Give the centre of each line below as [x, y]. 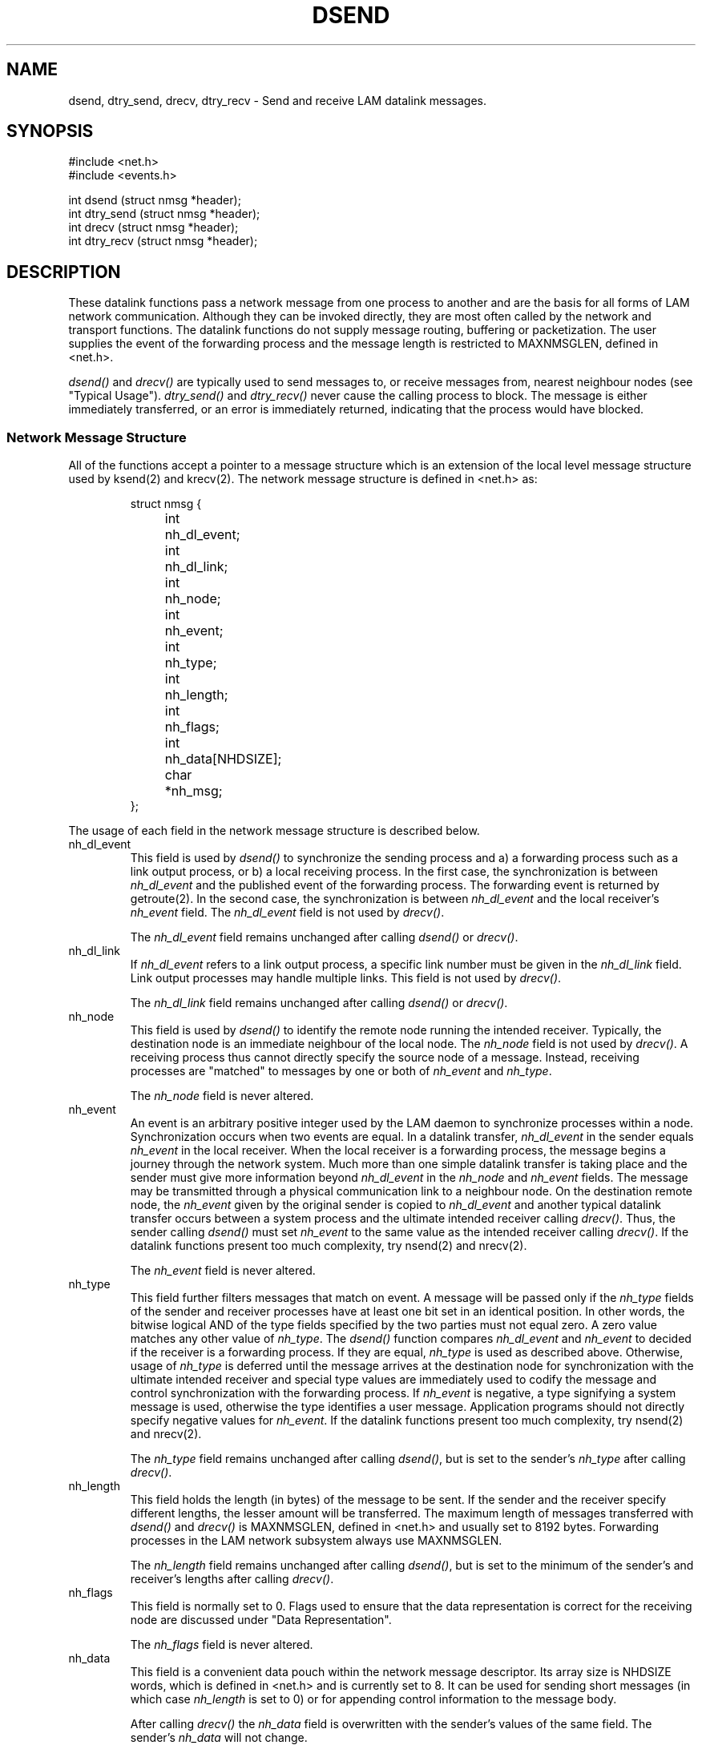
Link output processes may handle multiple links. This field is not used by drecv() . [346, 978]
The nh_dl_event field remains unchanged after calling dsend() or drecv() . [324, 937]
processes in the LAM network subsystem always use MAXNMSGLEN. [316, 1541]
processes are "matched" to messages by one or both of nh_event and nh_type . [341, 1071]
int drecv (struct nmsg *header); [153, 228]
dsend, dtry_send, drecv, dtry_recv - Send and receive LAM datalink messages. [278, 100]
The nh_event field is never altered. [223, 1271]
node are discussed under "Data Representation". [261, 1620]
